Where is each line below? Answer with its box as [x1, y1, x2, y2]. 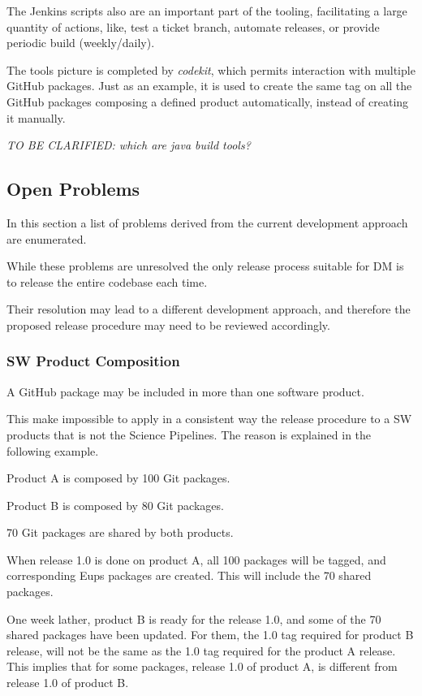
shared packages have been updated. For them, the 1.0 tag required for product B [6, 626, 414, 643]
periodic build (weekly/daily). [6, 34, 155, 51]
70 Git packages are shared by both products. [6, 524, 234, 541]
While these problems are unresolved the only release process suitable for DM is [6, 257, 404, 275]
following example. [6, 442, 99, 459]
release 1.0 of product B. [6, 674, 129, 691]
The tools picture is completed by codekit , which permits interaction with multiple [6, 61, 416, 78]
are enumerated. [6, 230, 87, 247]
